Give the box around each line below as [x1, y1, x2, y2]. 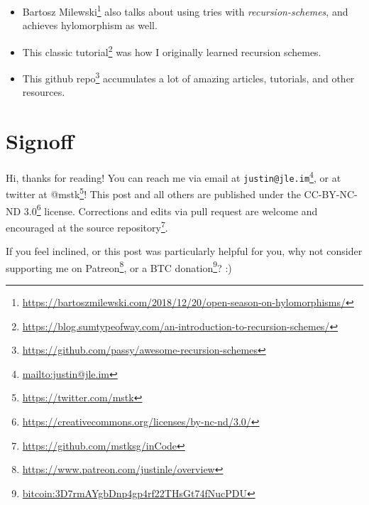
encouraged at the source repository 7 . [6, 217, 168, 234]
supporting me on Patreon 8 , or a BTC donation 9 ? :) [6, 258, 232, 275]
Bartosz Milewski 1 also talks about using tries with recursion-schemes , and [22, 2, 348, 18]
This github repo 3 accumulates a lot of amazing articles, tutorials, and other [22, 69, 355, 85]
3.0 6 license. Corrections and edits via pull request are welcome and [23, 201, 318, 218]
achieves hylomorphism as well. [22, 18, 158, 33]
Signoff [6, 126, 74, 156]
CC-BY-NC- [304, 187, 358, 202]
